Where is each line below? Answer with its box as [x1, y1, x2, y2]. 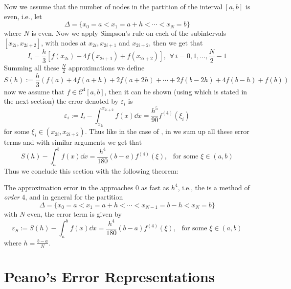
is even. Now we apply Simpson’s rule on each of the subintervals [31, 28, 226, 38]
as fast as [141, 182, 169, 192]
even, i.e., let [4, 11, 42, 21]
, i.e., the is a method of [178, 182, 250, 192]
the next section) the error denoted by [4, 96, 118, 106]
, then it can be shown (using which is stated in [104, 86, 247, 96]
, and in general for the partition [25, 192, 123, 202]
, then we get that [149, 37, 203, 47]
